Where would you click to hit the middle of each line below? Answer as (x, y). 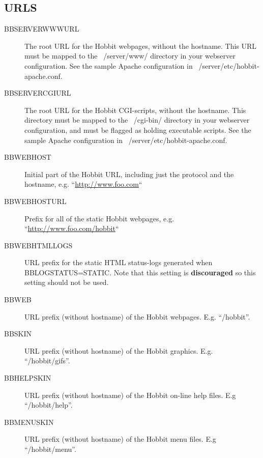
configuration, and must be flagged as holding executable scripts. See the (138, 130)
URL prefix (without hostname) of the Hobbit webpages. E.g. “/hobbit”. (137, 316)
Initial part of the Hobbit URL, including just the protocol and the (129, 174)
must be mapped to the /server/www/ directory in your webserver (130, 56)
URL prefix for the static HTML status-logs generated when (119, 262)
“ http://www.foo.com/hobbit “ (72, 228)
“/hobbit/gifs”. (47, 361)
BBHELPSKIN (28, 378)
